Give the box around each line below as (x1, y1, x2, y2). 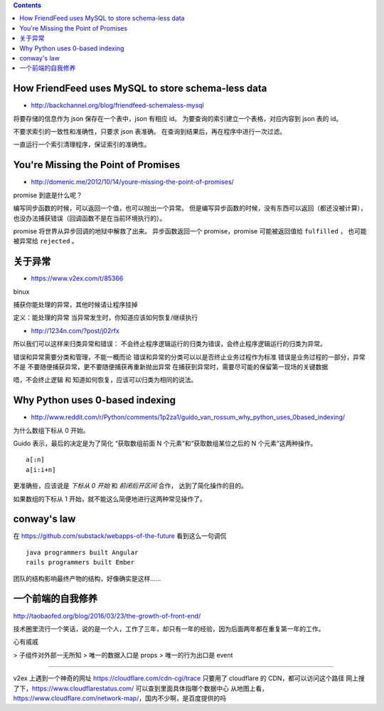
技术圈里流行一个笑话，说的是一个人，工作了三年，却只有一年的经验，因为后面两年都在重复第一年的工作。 (13, 624, 325, 633)
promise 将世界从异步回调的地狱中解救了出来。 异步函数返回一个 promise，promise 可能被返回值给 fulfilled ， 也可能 (13, 226, 368, 235)
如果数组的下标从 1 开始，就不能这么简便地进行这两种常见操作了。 (13, 495, 206, 503)
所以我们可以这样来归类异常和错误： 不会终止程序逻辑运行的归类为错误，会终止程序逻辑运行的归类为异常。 (13, 339, 326, 348)
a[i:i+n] (26, 465, 56, 473)
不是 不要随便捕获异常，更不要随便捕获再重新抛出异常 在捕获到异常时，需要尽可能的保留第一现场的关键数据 (13, 362, 329, 371)
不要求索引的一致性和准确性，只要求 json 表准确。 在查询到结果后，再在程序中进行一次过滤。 (13, 127, 287, 136)
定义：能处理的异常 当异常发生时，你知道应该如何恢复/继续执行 (13, 313, 198, 322)
